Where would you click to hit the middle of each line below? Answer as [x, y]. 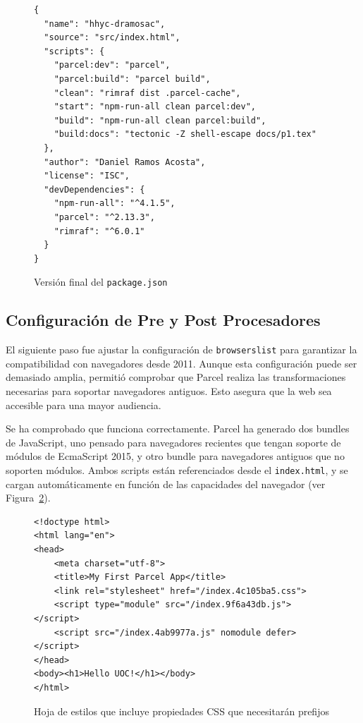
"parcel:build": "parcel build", [132, 79]
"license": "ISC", [87, 176]
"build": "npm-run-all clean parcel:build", [160, 120]
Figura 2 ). [28, 498]
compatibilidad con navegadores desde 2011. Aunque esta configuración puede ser [181, 363]
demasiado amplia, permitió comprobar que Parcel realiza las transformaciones [176, 377]
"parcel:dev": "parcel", [112, 65]
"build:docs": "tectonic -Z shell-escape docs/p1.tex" [185, 134]
